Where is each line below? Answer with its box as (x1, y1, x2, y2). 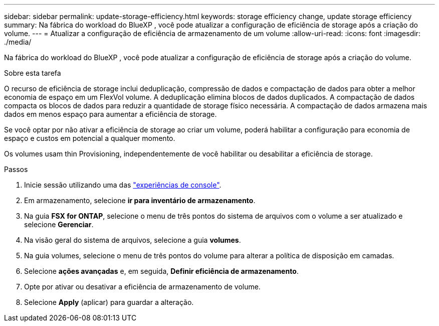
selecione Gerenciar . (24, 220, 94, 229)
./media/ (4, 38, 32, 46)
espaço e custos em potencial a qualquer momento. (4, 134, 175, 142)
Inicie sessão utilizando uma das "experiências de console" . (24, 181, 222, 189)
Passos (4, 165, 28, 174)
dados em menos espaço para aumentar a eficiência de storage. (4, 110, 217, 118)
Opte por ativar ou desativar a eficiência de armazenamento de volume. (24, 282, 261, 291)
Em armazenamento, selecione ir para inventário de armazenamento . (24, 196, 256, 205)
